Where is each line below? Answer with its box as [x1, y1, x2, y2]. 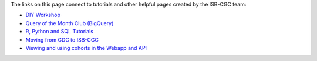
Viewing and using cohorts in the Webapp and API [25, 44, 147, 51]
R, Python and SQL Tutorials [25, 28, 94, 35]
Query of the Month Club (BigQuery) [25, 19, 114, 26]
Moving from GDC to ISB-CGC [25, 36, 99, 43]
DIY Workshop [25, 12, 61, 19]
